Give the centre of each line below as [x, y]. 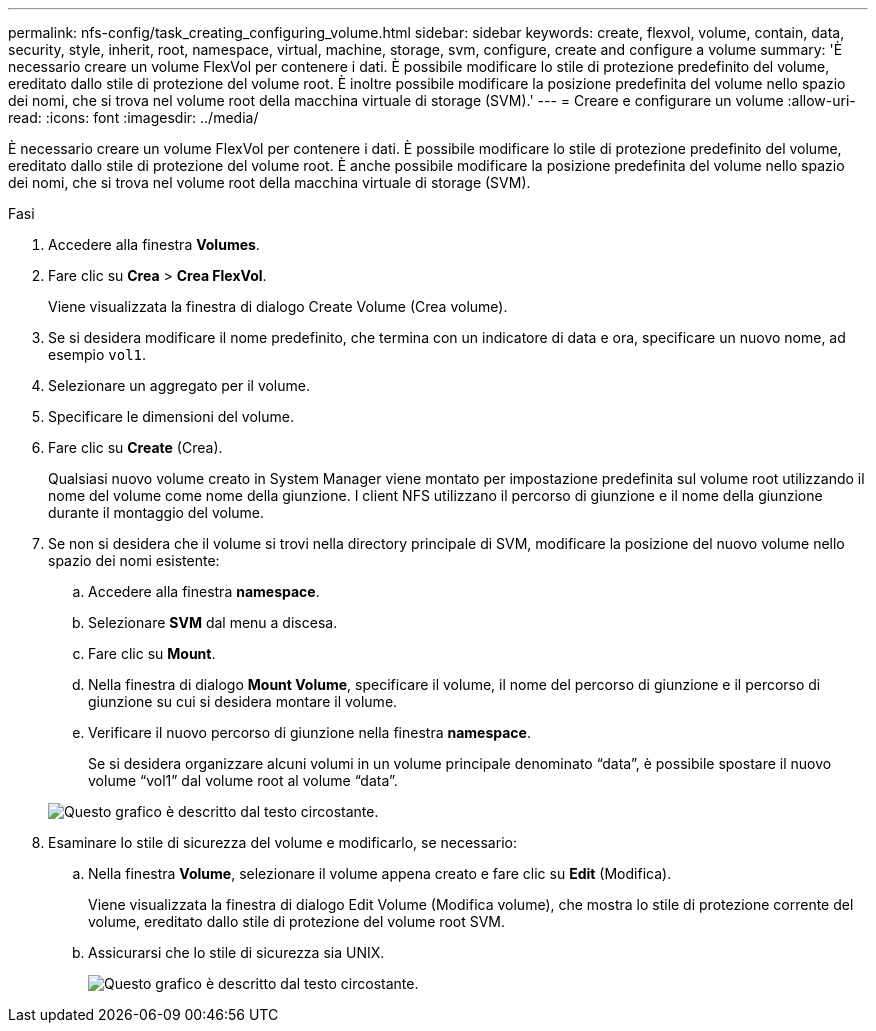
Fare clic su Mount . [152, 653]
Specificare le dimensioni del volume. [171, 416]
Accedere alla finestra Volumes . [154, 244]
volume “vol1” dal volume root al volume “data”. [243, 780]
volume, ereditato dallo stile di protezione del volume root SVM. [297, 921]
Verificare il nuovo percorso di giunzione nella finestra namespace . [309, 732]
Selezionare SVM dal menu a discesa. [213, 622]
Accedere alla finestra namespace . [204, 591]
